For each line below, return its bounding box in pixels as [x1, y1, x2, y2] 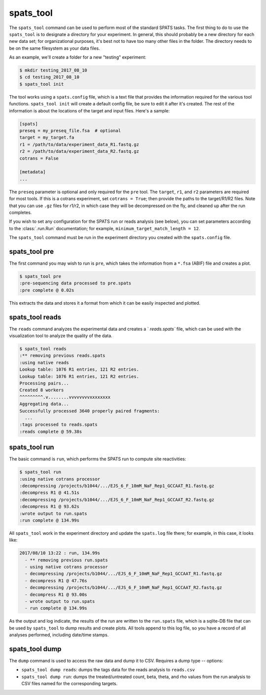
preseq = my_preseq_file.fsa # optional [19, 128, 121, 134]
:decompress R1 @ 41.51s [19, 490, 80, 495]
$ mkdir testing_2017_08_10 [19, 68, 87, 73]
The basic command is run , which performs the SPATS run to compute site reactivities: [9, 456, 187, 462]
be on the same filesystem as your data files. [9, 45, 100, 51]
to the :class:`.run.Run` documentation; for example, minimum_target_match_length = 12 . [9, 225, 200, 231]
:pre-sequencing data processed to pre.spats [19, 280, 132, 286]
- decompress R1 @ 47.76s [25, 578, 87, 584]
